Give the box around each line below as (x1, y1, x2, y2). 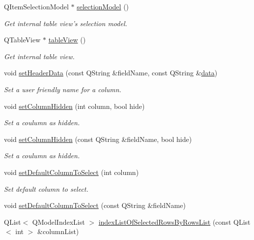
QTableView (4, 34, 41, 45)
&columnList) (37, 226, 79, 237)
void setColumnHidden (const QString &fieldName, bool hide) (4, 134, 192, 144)
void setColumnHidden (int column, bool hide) (4, 101, 145, 111)
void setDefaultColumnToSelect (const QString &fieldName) (4, 200, 186, 210)
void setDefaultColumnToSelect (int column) (4, 167, 139, 177)
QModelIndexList (32, 216, 85, 227)
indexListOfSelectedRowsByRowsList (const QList (98, 216, 251, 227)
